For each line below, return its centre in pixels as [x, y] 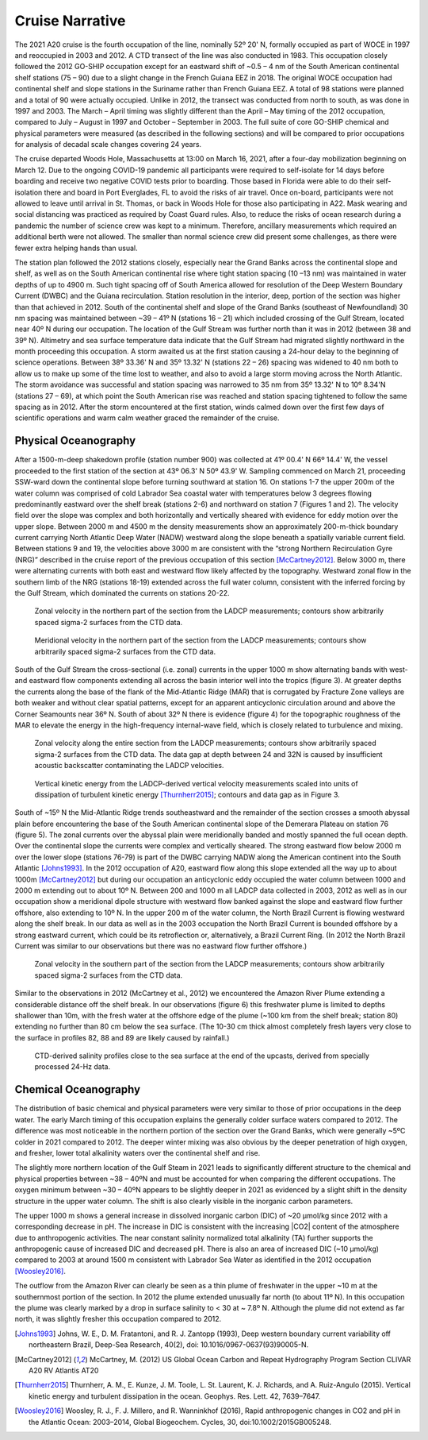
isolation [29, 192]
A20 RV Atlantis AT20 [64, 1370]
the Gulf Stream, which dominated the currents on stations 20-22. [122, 593]
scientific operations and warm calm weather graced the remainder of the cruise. [147, 418]
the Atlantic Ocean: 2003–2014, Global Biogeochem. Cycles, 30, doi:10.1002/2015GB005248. [180, 1422]
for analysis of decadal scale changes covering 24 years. [108, 145]
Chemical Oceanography [78, 1089]
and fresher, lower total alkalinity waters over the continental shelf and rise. [138, 1152]
